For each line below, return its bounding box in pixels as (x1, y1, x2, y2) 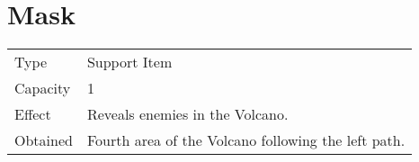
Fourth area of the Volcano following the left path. (86, 130, 406, 151)
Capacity (14, 77, 71, 99)
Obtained (14, 130, 73, 151)
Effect (14, 103, 51, 125)
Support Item (86, 51, 173, 73)
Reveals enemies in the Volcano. (86, 103, 289, 125)
